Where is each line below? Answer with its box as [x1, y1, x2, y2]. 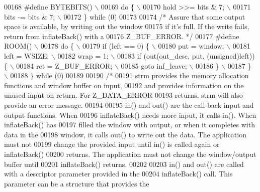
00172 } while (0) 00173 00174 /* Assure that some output [63, 11, 245, 22]
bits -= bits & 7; [4, 11, 55, 22]
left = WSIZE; [4, 50, 49, 61]
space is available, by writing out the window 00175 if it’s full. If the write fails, [4, 21, 249, 32]
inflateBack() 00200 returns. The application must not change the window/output [4, 148, 256, 159]
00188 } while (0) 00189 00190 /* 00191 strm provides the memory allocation [10, 70, 249, 81]
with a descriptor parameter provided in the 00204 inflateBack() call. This [4, 168, 233, 179]
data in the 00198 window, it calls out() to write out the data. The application [4, 129, 246, 139]
